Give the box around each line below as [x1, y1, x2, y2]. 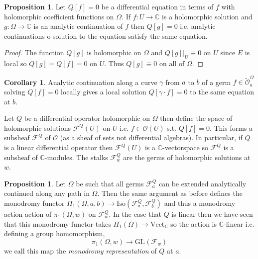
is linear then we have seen [171, 209, 253, 219]
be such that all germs [76, 178, 144, 188]
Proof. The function [4, 47, 64, 58]
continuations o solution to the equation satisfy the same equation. [4, 30, 208, 41]
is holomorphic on [87, 47, 141, 58]
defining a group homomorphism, [4, 228, 105, 239]
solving [4, 86, 25, 97]
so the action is [170, 218, 217, 229]
